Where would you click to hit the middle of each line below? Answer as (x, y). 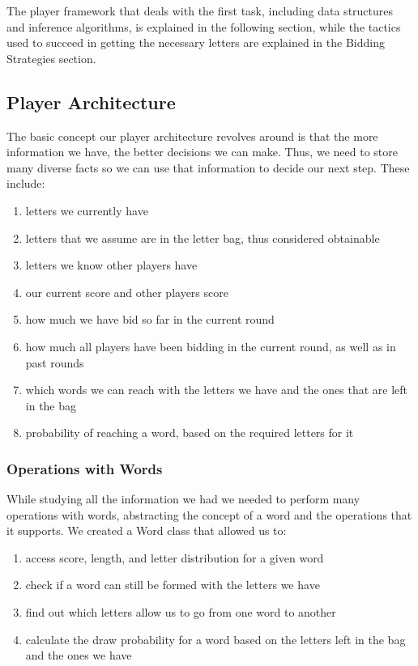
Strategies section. (51, 58)
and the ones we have (79, 655)
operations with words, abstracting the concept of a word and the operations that (209, 514)
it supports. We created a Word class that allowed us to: (147, 530)
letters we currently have (87, 210)
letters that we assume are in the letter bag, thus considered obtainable (203, 238)
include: (26, 183)
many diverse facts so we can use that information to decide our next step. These (208, 167)
